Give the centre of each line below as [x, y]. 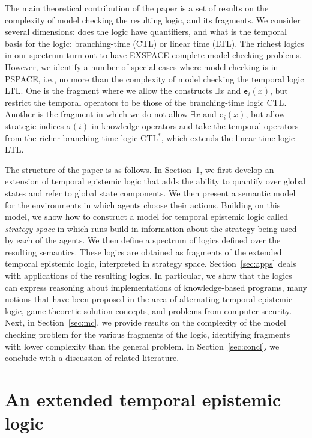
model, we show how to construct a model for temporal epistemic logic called [147, 217]
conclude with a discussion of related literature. [92, 358]
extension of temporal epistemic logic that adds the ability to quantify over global [155, 181]
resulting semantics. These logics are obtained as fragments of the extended [143, 251]
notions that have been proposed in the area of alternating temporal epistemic [149, 299]
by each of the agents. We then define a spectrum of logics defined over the [143, 240]
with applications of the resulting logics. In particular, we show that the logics [148, 275]
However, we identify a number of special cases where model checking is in [142, 66]
